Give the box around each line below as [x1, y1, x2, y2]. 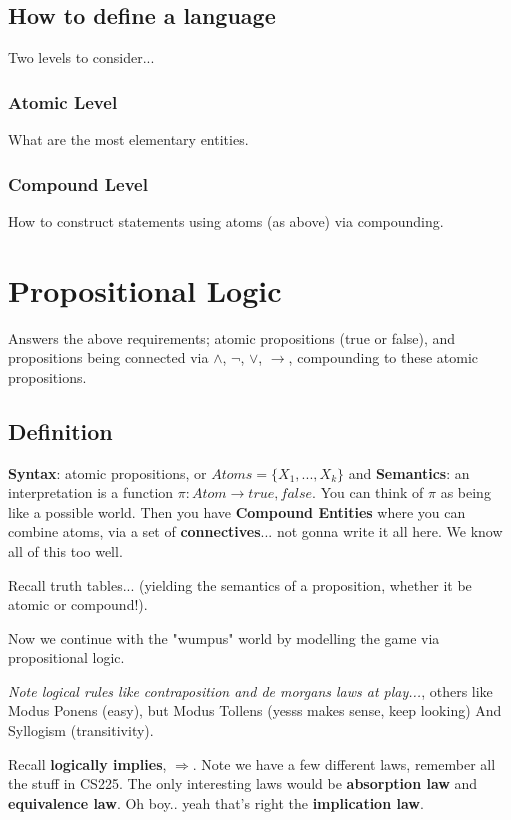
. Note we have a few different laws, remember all [192, 753, 496, 774]
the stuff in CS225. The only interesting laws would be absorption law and [8, 773, 478, 794]
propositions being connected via [8, 347, 209, 368]
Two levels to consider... [8, 47, 155, 68]
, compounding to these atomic [288, 347, 479, 368]
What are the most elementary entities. [8, 129, 249, 150]
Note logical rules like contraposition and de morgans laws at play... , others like [8, 680, 493, 701]
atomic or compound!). [8, 594, 148, 615]
